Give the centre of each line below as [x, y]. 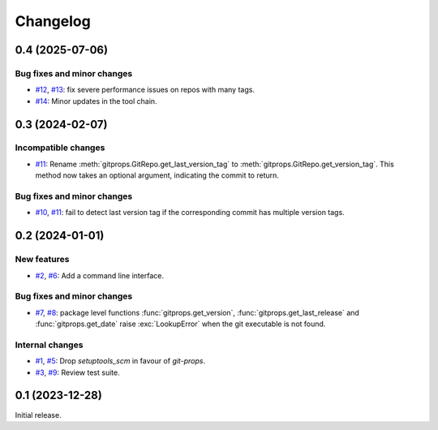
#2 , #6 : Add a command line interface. [99, 275]
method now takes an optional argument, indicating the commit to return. [157, 175]
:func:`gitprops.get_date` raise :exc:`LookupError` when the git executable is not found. [180, 324]
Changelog [53, 21]
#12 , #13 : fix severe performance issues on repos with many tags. [145, 90]
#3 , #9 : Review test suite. [78, 372]
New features [42, 260]
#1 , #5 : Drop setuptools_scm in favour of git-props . [120, 361]
